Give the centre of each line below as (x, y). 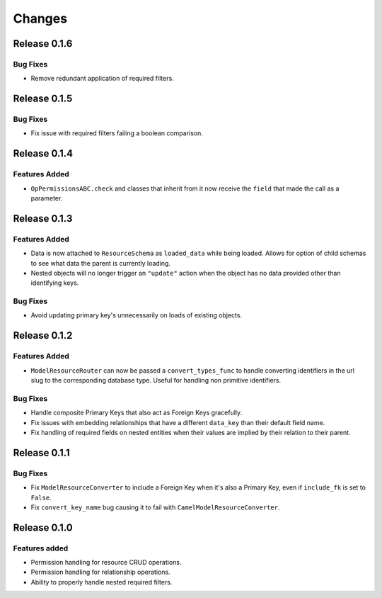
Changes (40, 18)
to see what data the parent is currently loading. (101, 263)
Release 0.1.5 (43, 99)
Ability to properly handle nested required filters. (102, 582)
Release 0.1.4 (43, 153)
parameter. (47, 198)
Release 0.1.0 (43, 528)
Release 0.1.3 (43, 219)
